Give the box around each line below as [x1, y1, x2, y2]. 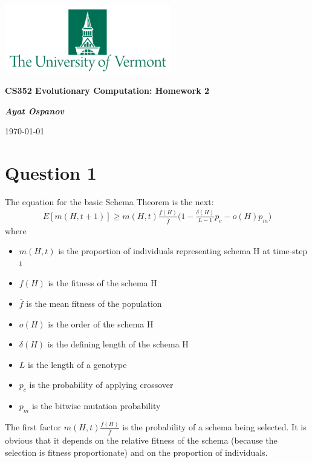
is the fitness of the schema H [48, 277, 157, 289]
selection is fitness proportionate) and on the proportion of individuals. [5, 445, 268, 458]
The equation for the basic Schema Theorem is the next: [5, 195, 214, 208]
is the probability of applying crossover [29, 378, 174, 391]
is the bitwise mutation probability [31, 399, 161, 412]
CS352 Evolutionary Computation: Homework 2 [5, 84, 210, 96]
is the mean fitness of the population [26, 297, 162, 310]
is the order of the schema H [48, 317, 154, 330]
